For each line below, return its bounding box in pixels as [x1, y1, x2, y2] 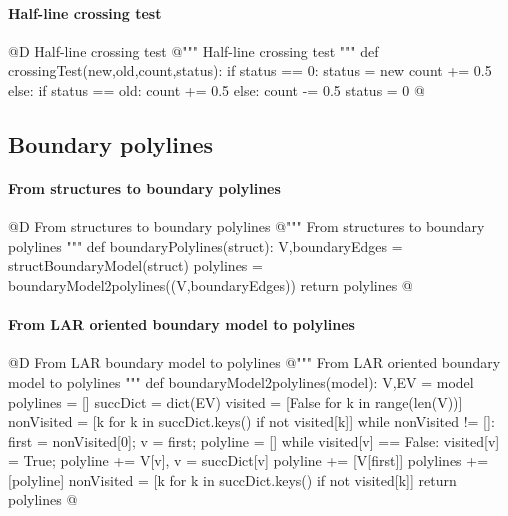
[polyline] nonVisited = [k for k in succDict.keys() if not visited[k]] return [8, 469, 457, 490]
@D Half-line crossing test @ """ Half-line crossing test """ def [8, 40, 379, 61]
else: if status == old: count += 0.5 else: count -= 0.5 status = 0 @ [8, 79, 425, 100]
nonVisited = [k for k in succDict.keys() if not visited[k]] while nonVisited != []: [8, 411, 495, 432]
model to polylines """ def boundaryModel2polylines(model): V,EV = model [8, 371, 474, 392]
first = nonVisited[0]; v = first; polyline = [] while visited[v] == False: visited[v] [8, 430, 500, 451]
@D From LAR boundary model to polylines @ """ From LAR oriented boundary [8, 352, 501, 373]
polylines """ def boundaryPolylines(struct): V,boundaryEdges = [8, 235, 403, 256]
